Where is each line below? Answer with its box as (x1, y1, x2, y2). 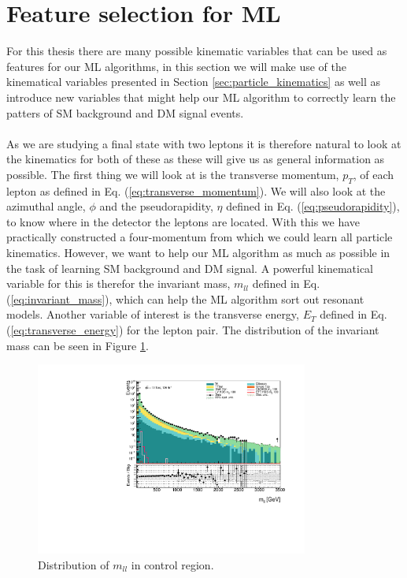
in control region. (131, 556, 214, 572)
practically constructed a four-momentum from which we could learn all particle (6, 229, 393, 245)
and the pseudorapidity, (99, 198, 213, 214)
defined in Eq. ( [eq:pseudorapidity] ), (226, 198, 400, 214)
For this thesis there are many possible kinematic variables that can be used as (6, 43, 387, 59)
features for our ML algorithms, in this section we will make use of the (6, 58, 346, 74)
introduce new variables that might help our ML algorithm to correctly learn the (6, 88, 396, 105)
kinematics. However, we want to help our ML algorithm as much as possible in (6, 244, 390, 261)
